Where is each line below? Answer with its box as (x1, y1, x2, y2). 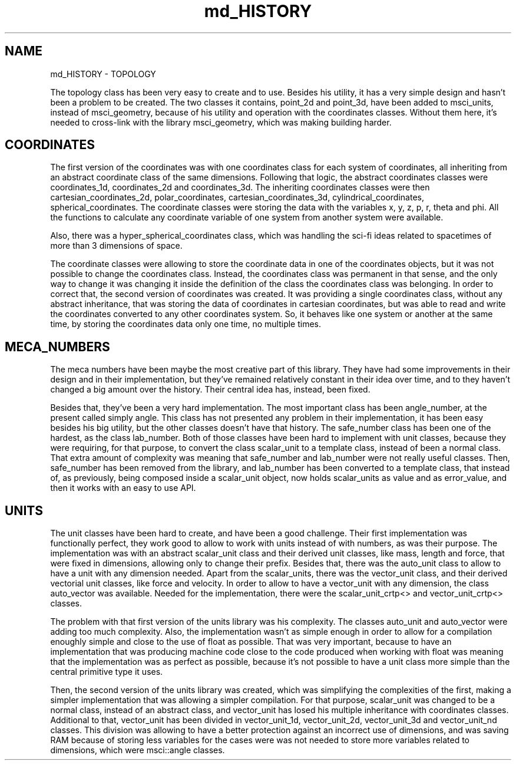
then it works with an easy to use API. (50, 483, 196, 493)
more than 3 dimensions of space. (50, 240, 183, 251)
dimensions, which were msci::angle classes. (50, 745, 225, 756)
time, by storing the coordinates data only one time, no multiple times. (50, 319, 322, 329)
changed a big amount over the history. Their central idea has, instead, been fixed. (50, 384, 371, 395)
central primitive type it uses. (50, 667, 163, 677)
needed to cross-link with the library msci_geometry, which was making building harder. (50, 117, 392, 127)
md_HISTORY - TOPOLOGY (50, 68, 156, 79)
